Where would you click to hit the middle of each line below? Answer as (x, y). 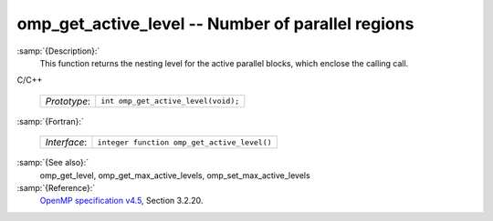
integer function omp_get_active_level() (185, 142)
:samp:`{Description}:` (58, 51)
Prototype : (68, 101)
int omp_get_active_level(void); (170, 101)
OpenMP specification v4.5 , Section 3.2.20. (121, 201)
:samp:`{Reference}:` (56, 187)
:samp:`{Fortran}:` (50, 121)
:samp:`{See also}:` (53, 163)
